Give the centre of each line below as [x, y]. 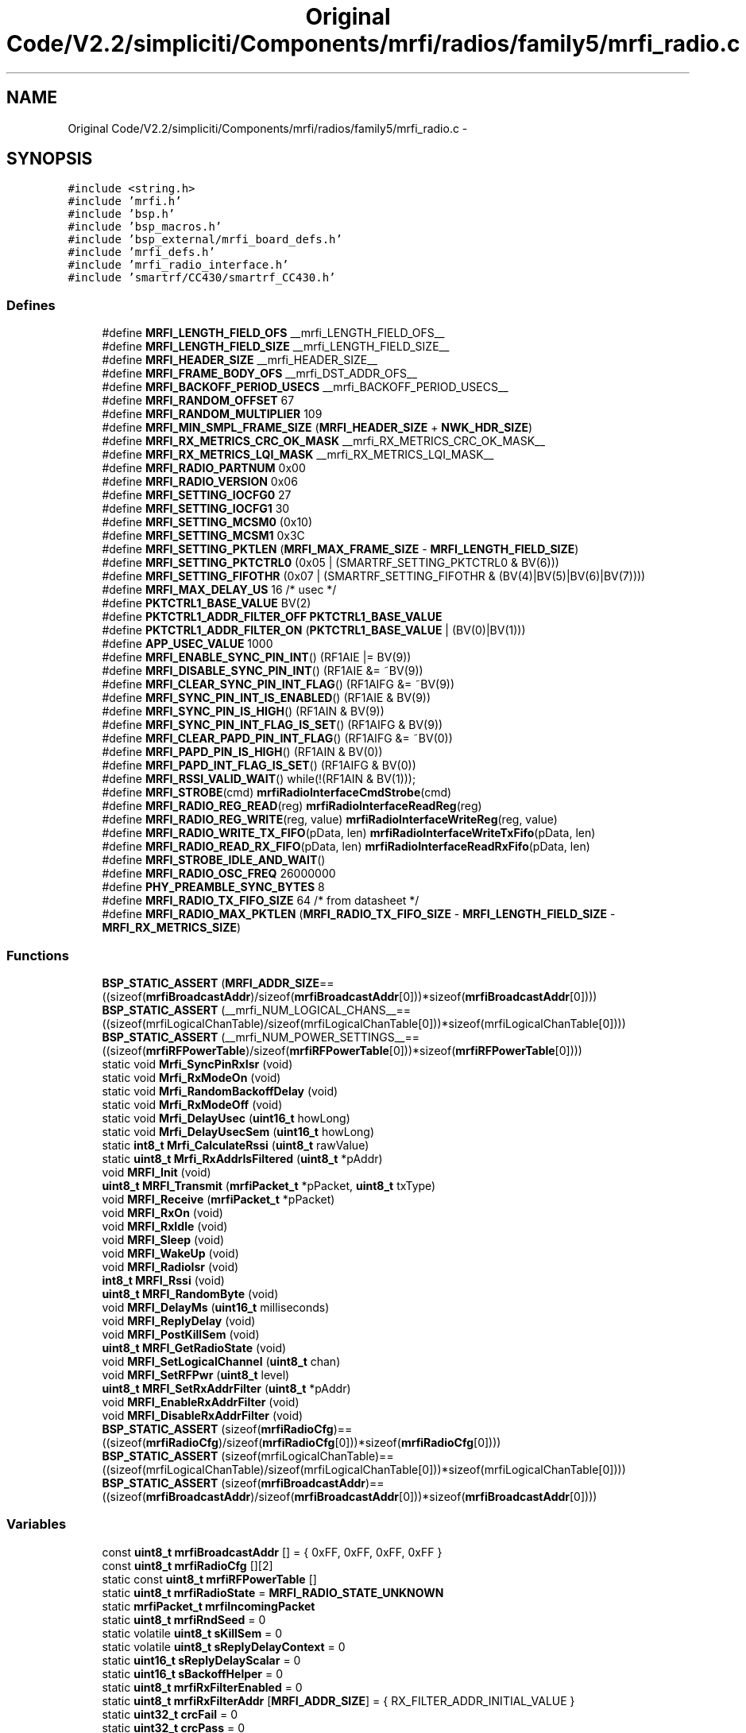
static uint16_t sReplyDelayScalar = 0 [201, 1660]
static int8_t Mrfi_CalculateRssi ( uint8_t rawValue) [236, 1145]
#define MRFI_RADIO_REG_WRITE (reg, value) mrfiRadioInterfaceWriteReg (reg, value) [330, 820]
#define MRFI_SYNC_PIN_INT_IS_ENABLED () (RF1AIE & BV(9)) [267, 698]
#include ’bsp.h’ [122, 214]
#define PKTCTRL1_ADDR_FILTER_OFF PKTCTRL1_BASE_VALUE [272, 617]
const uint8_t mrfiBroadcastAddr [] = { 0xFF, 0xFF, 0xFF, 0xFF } [272, 1552]
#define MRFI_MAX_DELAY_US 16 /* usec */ [219, 590]
